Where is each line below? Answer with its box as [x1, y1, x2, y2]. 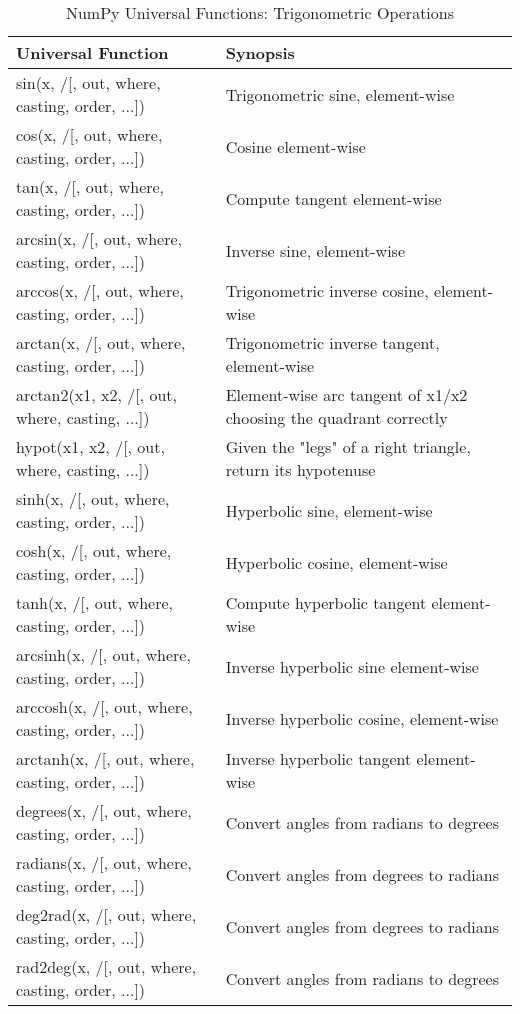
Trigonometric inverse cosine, [225, 279, 429, 302]
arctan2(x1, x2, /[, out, [16, 383, 177, 406]
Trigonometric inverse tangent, [225, 331, 440, 354]
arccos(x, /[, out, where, [16, 279, 184, 302]
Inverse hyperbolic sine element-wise [225, 654, 479, 678]
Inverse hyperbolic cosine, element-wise [225, 706, 499, 730]
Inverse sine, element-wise [225, 238, 406, 262]
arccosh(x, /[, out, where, [16, 695, 193, 718]
